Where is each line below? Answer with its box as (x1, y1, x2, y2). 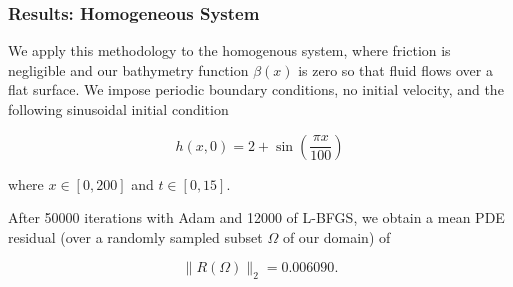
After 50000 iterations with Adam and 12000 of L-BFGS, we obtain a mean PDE (8, 207, 505, 228)
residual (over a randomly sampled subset (8, 226, 263, 247)
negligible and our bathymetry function (8, 59, 249, 80)
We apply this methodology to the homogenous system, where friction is (8, 40, 451, 61)
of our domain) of (282, 226, 391, 247)
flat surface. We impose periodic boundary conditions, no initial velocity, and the (8, 79, 504, 100)
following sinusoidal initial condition (8, 99, 229, 119)
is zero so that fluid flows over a (298, 59, 493, 80)
